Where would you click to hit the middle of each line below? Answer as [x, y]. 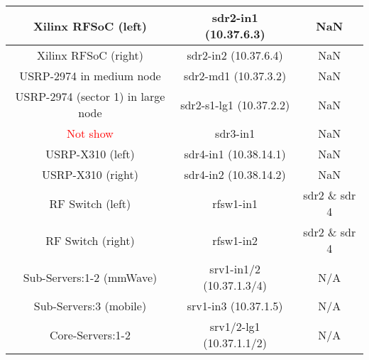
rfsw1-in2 [235, 240]
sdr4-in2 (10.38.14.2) [235, 174]
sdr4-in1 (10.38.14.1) [235, 154]
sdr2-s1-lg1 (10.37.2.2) [235, 104]
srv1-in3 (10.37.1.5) [235, 306]
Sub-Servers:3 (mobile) [90, 306]
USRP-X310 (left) [90, 154]
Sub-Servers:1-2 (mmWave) [90, 277]
